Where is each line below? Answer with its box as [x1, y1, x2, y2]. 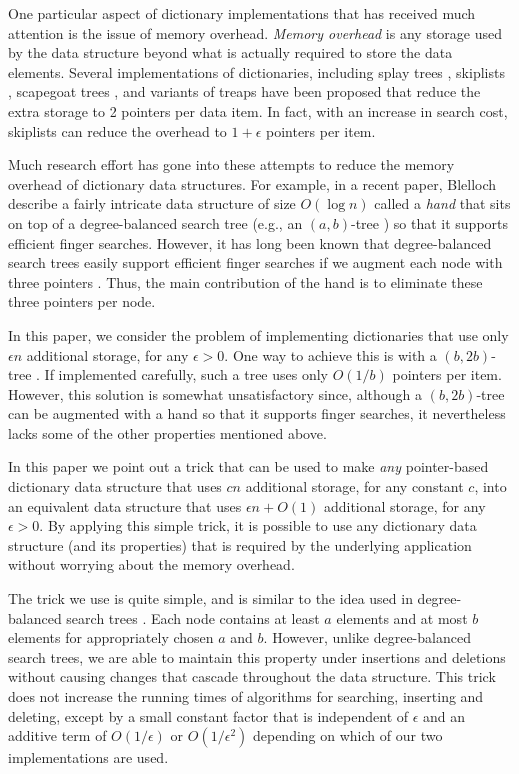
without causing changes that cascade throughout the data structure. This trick [8, 666, 496, 687]
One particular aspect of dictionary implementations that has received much [8, 3, 476, 23]
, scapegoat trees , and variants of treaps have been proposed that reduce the [8, 81, 481, 102]
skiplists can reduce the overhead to [8, 120, 227, 141]
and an [423, 705, 466, 726]
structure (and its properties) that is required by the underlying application [8, 534, 472, 555]
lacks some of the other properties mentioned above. [8, 422, 327, 443]
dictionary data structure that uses [8, 476, 222, 497]
